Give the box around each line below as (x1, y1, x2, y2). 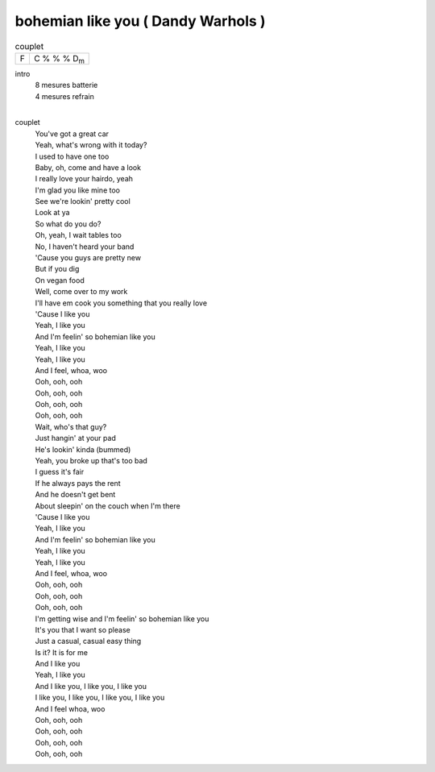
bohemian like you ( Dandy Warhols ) (14, 12, 266, 30)
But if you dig (35, 264, 80, 274)
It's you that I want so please (35, 625, 130, 634)
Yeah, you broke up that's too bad (35, 456, 148, 466)
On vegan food (35, 275, 85, 285)
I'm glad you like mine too (35, 185, 121, 195)
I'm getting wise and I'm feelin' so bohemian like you (35, 613, 209, 624)
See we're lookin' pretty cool (35, 197, 130, 206)
